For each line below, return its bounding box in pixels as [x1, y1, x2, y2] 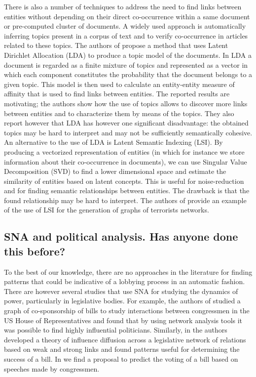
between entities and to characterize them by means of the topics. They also [4, 108, 234, 118]
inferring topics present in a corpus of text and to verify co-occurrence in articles [4, 30, 248, 41]
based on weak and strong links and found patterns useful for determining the [4, 344, 240, 354]
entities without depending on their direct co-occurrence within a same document [4, 11, 250, 21]
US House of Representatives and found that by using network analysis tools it [4, 315, 243, 325]
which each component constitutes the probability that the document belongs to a [4, 69, 253, 80]
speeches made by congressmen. [4, 363, 100, 374]
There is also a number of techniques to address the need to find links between [4, 1, 242, 11]
